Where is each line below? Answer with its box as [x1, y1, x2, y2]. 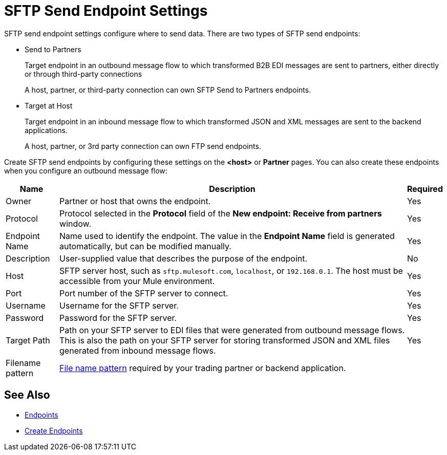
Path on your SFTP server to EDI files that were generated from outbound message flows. [59, 324, 405, 335]
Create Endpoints [25, 426, 83, 435]
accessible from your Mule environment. [59, 275, 215, 286]
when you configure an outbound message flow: [4, 166, 167, 175]
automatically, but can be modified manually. [59, 241, 231, 251]
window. [59, 218, 92, 229]
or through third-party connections [25, 69, 142, 78]
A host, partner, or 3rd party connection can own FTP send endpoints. [25, 141, 261, 150]
